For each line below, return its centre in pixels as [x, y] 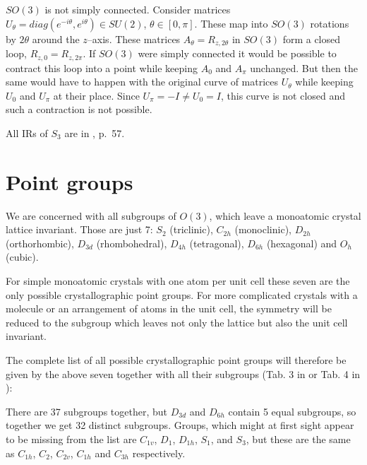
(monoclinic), [263, 229]
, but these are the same [298, 438]
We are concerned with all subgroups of [91, 215]
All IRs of [27, 133]
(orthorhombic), [40, 243]
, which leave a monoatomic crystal [285, 215]
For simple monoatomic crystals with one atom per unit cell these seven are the [178, 280]
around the [56, 39]
